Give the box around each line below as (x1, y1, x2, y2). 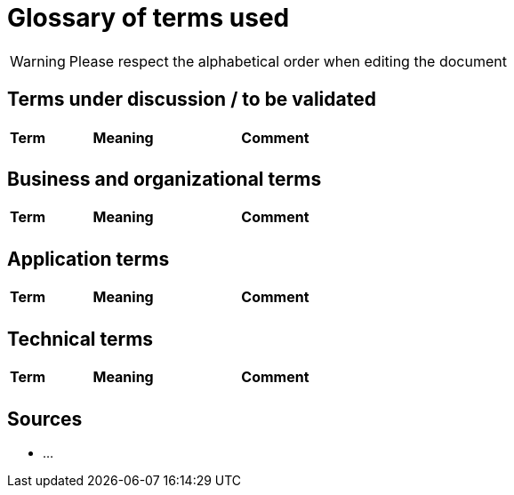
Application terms (7, 247, 170, 270)
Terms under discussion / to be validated (7, 88, 376, 111)
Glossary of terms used (7, 3, 290, 33)
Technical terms (7, 327, 154, 350)
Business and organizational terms (7, 168, 322, 191)
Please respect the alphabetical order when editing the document (68, 52, 507, 70)
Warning (10, 52, 66, 70)
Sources (7, 407, 83, 430)
